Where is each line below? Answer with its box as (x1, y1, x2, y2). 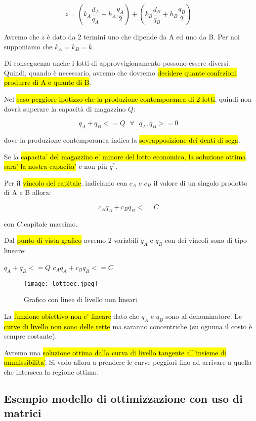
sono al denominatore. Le (165, 310, 242, 321)
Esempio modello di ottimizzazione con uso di (4, 390, 243, 406)
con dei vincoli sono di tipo (165, 235, 247, 245)
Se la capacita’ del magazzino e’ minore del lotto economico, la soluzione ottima (4, 151, 246, 161)
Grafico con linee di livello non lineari (24, 294, 137, 305)
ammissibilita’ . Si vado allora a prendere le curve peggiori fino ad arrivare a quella (4, 357, 252, 367)
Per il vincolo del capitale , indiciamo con (4, 177, 128, 188)
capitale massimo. (24, 218, 78, 229)
